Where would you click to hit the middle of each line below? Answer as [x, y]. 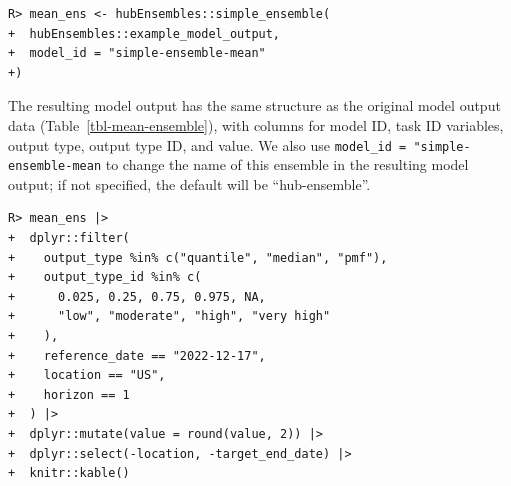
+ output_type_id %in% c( [105, 277]
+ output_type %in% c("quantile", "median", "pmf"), [198, 257]
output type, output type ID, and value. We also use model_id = [207, 144]
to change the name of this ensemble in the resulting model [287, 164]
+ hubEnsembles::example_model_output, [144, 33]
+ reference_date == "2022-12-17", [137, 355]
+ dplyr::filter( [69, 238]
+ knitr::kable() [69, 473]
